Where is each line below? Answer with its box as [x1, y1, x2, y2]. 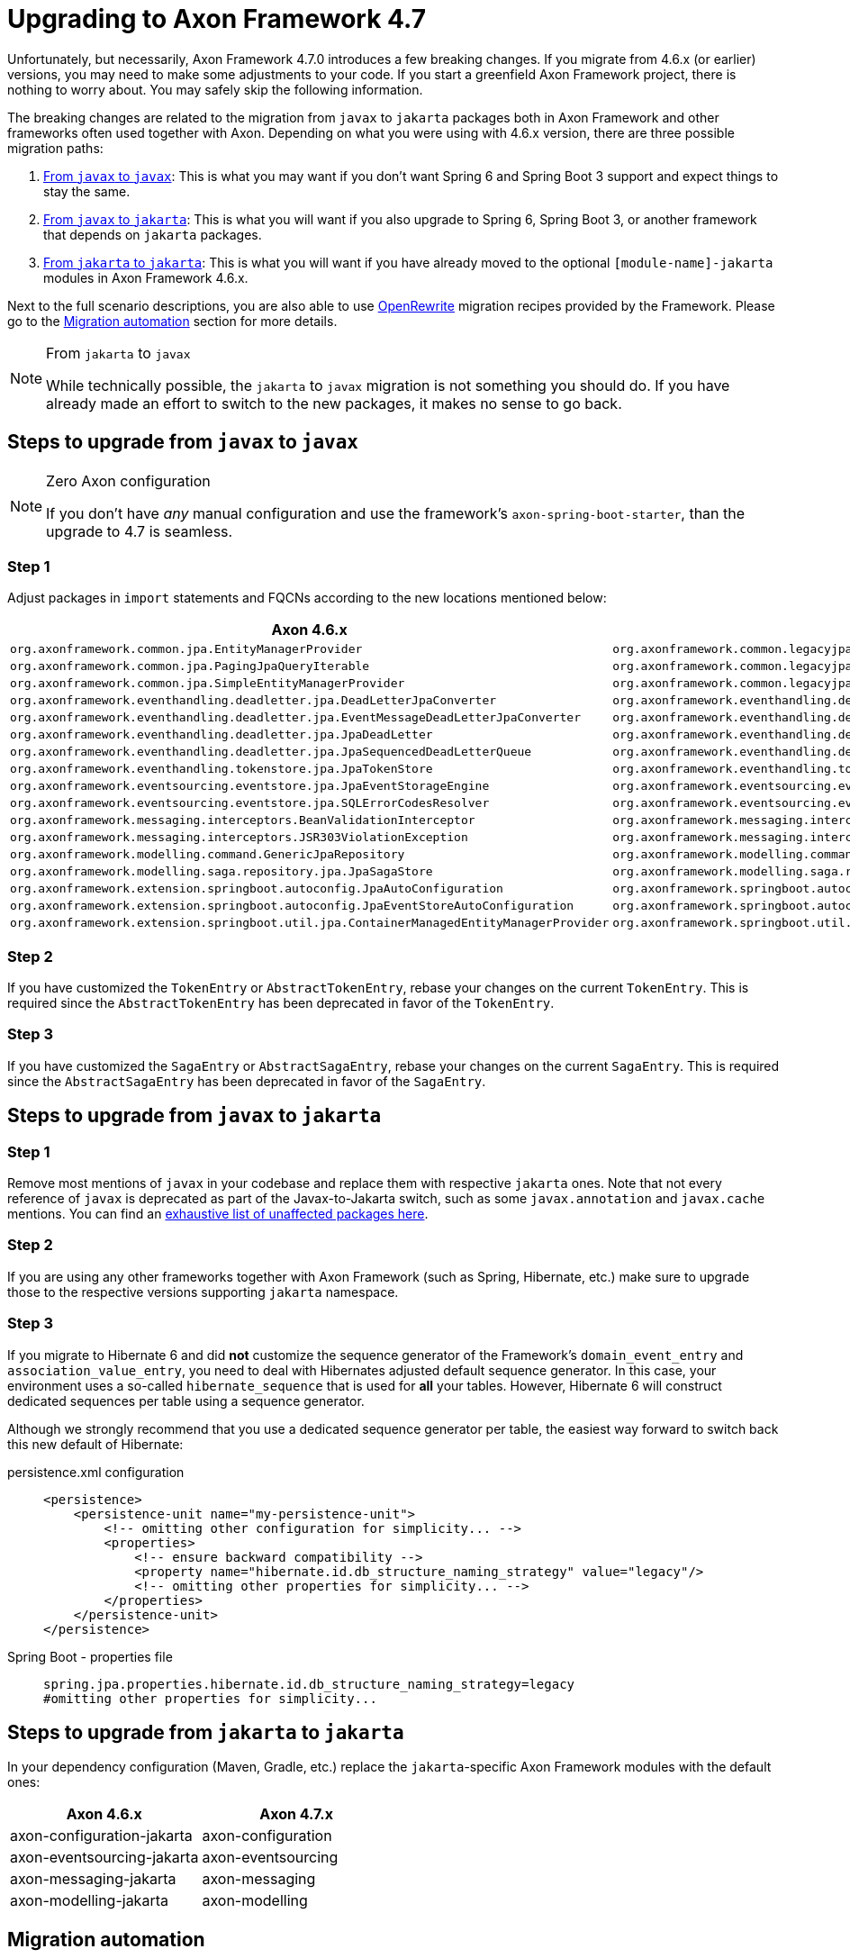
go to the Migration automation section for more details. [7, 313, 338, 329]
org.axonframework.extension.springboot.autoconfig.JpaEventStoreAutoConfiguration [10, 899, 574, 913]
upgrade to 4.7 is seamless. [46, 521, 233, 540]
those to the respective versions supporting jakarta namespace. [7, 1283, 399, 1300]
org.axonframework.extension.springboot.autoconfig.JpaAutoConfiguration [10, 882, 503, 896]
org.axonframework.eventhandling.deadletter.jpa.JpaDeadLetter [10, 728, 433, 742]
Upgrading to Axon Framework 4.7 [7, 4, 426, 34]
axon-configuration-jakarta [10, 1827, 193, 1845]
